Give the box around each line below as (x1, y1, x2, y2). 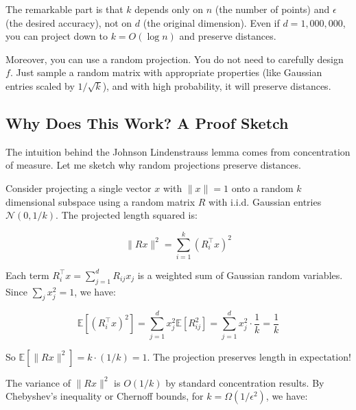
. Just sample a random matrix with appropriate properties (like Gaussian (10, 65, 322, 80)
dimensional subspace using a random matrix (5, 194, 195, 208)
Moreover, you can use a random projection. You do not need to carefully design (5, 51, 344, 66)
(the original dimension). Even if (143, 15, 280, 29)
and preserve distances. (179, 29, 276, 43)
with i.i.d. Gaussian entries (209, 194, 322, 208)
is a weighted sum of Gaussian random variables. (137, 267, 343, 282)
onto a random (231, 180, 294, 195)
